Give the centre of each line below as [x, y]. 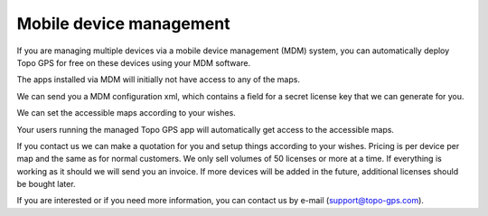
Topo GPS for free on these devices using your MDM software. [134, 62]
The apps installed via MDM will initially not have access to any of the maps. [158, 80]
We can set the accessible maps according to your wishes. [127, 113]
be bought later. [46, 184]
